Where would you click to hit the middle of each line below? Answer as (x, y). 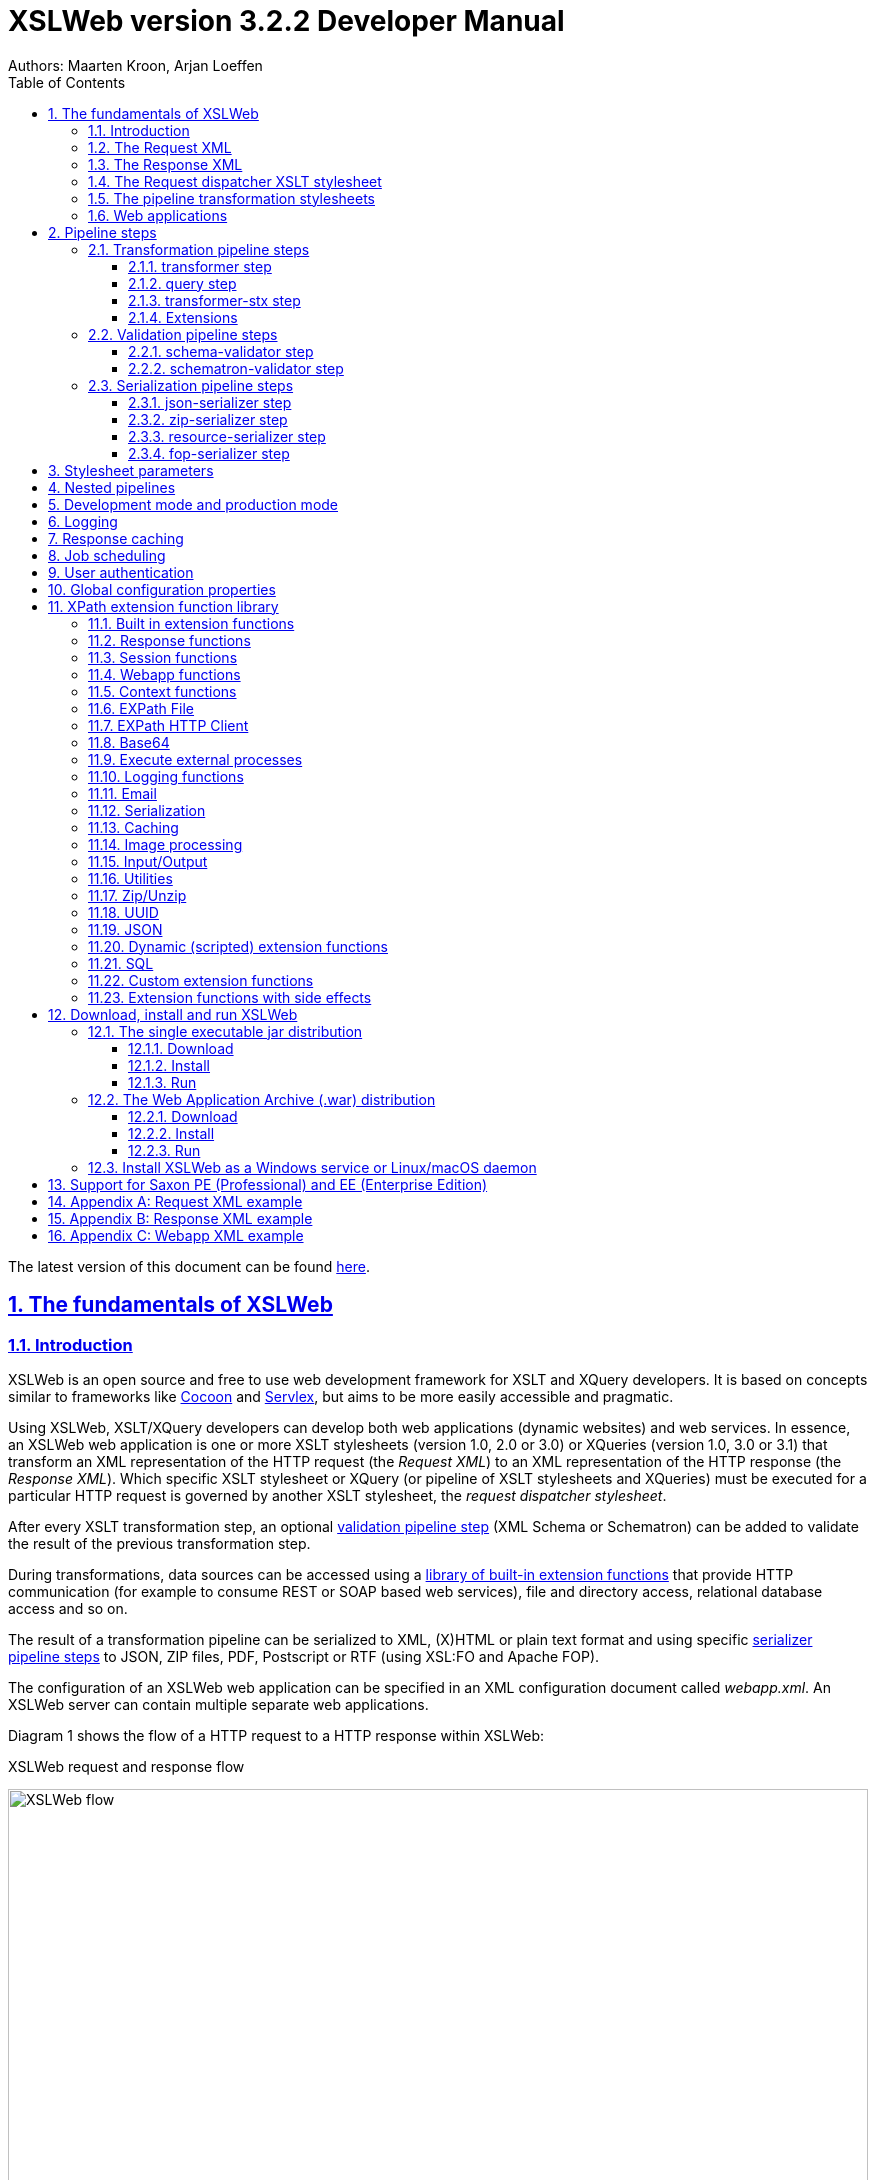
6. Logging (83, 521)
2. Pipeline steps (102, 232)
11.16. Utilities (130, 878)
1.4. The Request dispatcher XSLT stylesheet (235, 181)
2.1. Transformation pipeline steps (199, 249)
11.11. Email (122, 793)
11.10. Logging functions (166, 776)
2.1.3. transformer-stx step (214, 300)
